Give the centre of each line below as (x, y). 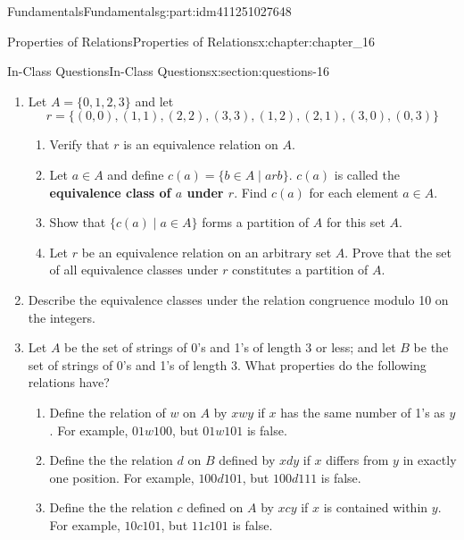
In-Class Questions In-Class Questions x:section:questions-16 (168, 71)
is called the (367, 174)
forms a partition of (256, 222)
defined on (215, 507)
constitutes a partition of (300, 270)
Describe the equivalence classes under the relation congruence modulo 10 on (238, 299)
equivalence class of (110, 192)
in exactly (430, 460)
